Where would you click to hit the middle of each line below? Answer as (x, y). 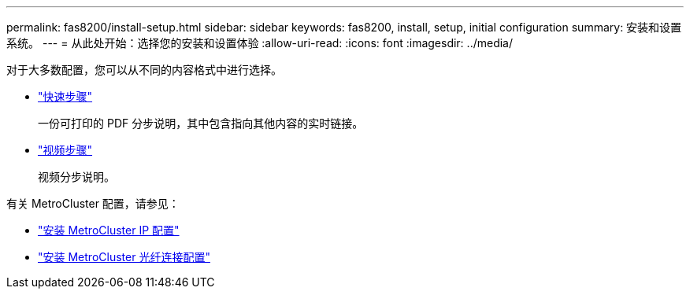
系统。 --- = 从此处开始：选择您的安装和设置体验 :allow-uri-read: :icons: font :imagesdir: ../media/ (260, 43)
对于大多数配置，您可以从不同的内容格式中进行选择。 (144, 70)
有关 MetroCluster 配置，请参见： (93, 203)
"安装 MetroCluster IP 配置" (109, 230)
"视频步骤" (65, 150)
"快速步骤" (65, 96)
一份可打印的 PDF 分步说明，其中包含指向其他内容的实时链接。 (201, 123)
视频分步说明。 (76, 177)
